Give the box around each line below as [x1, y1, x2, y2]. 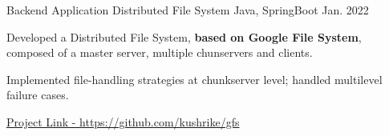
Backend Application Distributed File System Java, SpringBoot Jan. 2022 [6, 2, 369, 18]
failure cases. [6, 86, 69, 103]
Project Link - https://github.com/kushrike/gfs [6, 113, 240, 130]
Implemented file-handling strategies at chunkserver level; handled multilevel [6, 70, 383, 87]
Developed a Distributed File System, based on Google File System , [6, 28, 362, 45]
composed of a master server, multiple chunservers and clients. [6, 44, 313, 61]
